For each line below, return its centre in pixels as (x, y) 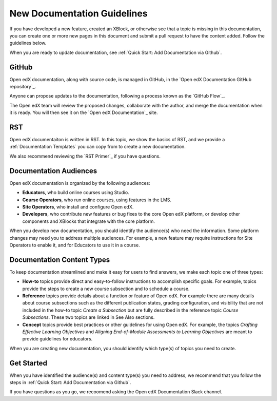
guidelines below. (28, 43)
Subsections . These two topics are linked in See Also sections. (88, 317)
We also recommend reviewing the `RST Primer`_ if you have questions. (85, 156)
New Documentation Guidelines (79, 13)
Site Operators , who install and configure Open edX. (78, 207)
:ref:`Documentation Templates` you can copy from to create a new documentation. (97, 147)
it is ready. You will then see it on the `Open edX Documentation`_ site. (84, 112)
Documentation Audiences (53, 171)
